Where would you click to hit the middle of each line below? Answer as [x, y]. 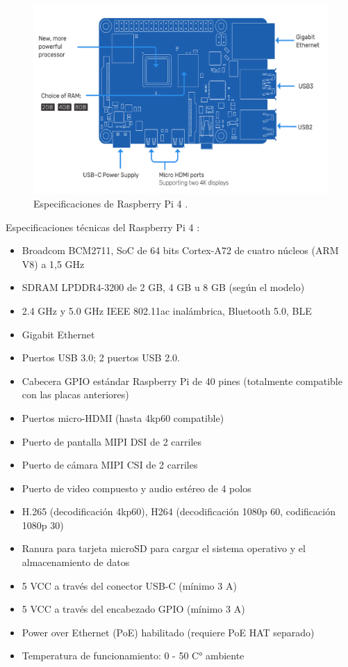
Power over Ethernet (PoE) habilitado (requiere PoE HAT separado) [168, 632]
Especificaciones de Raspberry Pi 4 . [111, 203]
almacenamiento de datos [76, 562]
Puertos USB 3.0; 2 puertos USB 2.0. [101, 358]
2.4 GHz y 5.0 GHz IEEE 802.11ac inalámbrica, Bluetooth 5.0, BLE [167, 310]
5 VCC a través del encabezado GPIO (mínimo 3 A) [133, 609]
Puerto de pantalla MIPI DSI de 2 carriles [112, 441]
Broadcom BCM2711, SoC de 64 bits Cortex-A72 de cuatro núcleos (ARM [180, 250]
